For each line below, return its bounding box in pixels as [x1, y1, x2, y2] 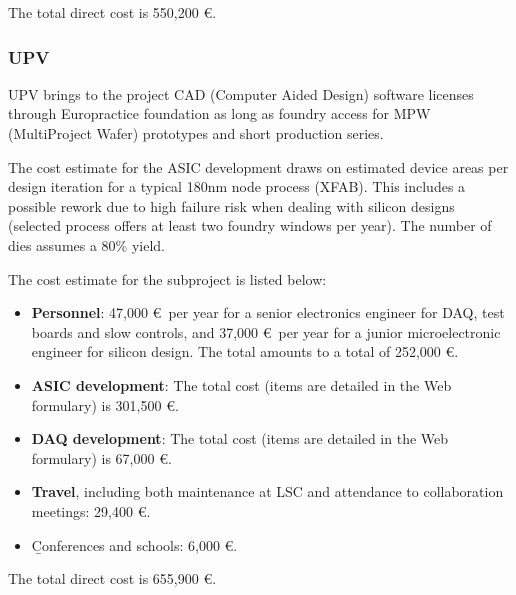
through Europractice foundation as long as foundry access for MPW [8, 103, 431, 124]
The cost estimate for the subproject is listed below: [8, 268, 327, 289]
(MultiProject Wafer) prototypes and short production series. [8, 123, 384, 143]
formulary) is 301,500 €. [31, 394, 179, 415]
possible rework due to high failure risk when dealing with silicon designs [8, 195, 455, 216]
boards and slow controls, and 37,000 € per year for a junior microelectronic [31, 321, 501, 342]
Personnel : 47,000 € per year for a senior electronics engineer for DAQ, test [31, 302, 505, 323]
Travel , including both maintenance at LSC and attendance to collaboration [31, 481, 504, 502]
